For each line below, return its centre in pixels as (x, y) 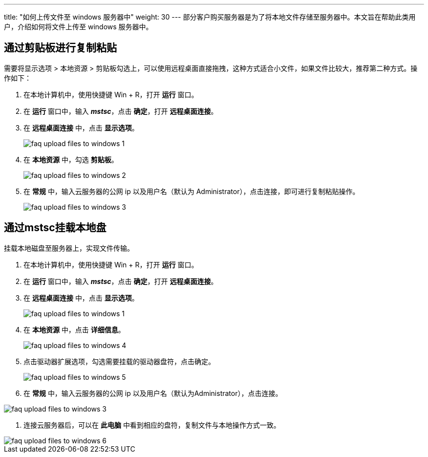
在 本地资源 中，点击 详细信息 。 (74, 329)
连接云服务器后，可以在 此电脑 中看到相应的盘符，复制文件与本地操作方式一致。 (152, 425)
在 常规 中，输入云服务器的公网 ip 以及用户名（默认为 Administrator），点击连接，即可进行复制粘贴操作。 (192, 191)
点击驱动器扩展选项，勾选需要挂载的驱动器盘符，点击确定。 (119, 361)
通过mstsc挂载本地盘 (55, 228)
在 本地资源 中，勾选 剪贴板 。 (71, 159)
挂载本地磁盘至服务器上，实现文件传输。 (69, 248)
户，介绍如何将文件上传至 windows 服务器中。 (78, 27)
